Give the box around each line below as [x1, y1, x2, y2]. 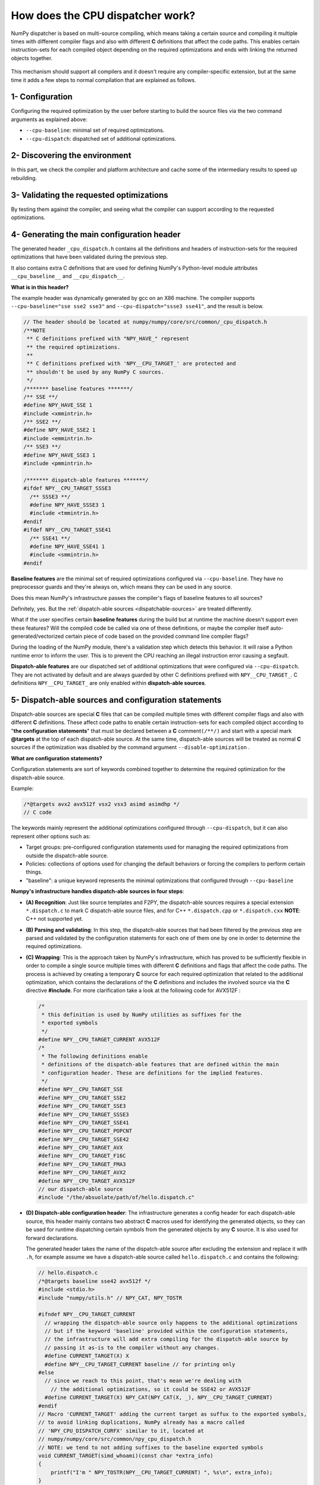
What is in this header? [11, 283, 69, 290]
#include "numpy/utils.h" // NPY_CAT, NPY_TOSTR [38, 1294, 183, 1301]
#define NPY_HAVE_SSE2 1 [23, 426, 96, 434]
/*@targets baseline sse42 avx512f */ [38, 1278, 151, 1284]
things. [25, 868, 43, 876]
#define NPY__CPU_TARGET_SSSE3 [38, 1111, 130, 1118]
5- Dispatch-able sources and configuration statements [11, 695, 222, 705]
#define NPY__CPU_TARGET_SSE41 [38, 1119, 130, 1126]
